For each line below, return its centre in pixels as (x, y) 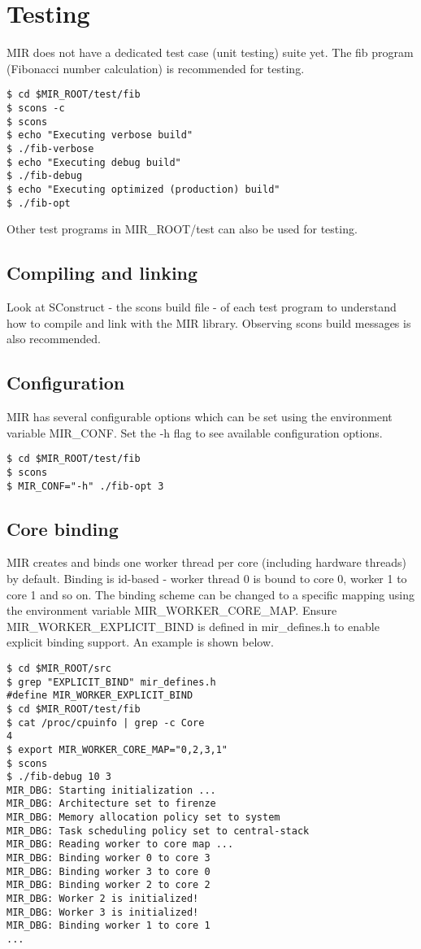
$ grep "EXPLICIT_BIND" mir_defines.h (111, 682)
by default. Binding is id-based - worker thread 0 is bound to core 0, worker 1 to (207, 578)
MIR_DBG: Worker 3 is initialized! (103, 912)
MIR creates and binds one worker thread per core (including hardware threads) (206, 562)
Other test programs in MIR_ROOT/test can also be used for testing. (182, 229)
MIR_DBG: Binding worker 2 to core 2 (109, 885)
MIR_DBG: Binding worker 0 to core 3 (109, 858)
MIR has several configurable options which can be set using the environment (200, 416)
